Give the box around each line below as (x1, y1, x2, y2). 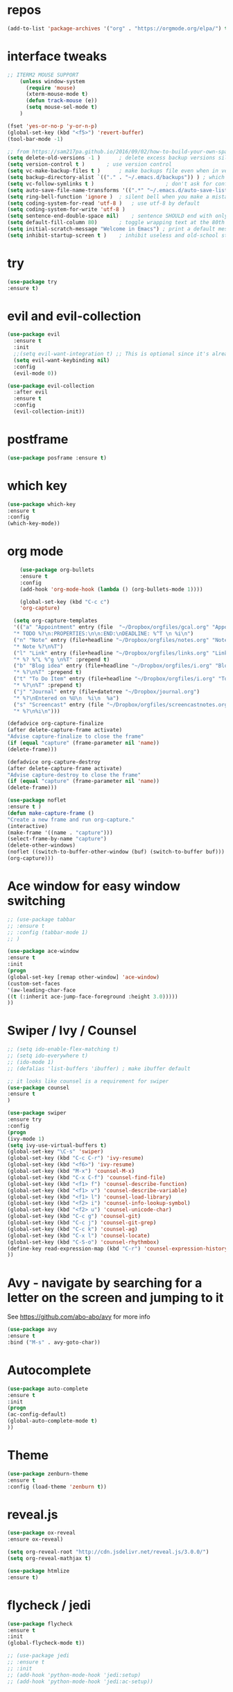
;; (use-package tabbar (7, 915, 76, 923)
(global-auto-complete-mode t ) (7, 1418, 98, 1425)
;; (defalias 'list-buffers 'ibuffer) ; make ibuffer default (7, 1065, 191, 1072)
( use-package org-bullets (19, 566, 95, 574)
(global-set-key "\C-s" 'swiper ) (7, 1148, 104, 1156)
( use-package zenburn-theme (7, 1470, 89, 1477)
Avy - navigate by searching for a (7, 1275, 202, 1291)
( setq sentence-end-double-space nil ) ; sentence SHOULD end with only (7, 212, 228, 220)
